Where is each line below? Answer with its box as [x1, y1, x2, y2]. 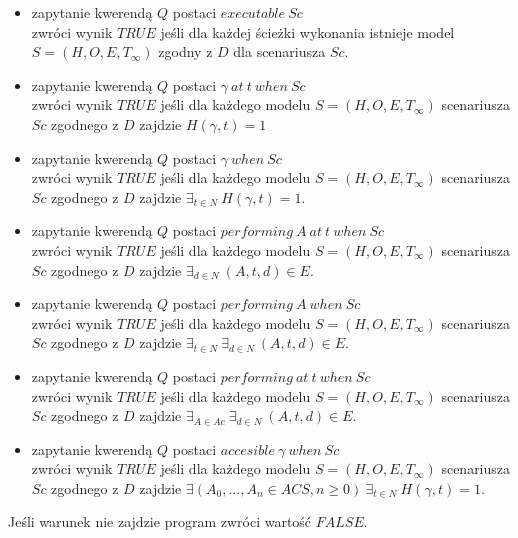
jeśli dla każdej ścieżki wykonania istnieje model [160, 21, 455, 42]
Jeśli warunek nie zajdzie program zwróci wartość [8, 511, 312, 532]
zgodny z [158, 41, 213, 62]
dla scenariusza [233, 41, 326, 62]
